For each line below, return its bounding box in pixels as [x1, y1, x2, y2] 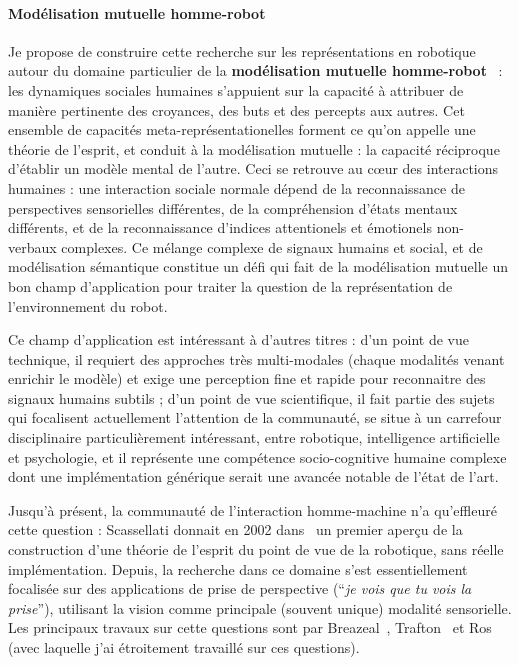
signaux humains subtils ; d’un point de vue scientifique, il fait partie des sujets [8, 387, 495, 408]
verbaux [8, 236, 57, 257]
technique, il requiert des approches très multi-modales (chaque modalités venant [8, 348, 505, 369]
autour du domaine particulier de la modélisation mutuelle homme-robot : [8, 60, 503, 81]
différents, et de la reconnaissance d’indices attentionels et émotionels [8, 217, 432, 238]
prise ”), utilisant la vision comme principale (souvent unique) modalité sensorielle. [8, 597, 512, 618]
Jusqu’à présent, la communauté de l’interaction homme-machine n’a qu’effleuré [8, 499, 497, 520]
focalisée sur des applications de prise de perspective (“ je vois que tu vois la [8, 578, 472, 599]
